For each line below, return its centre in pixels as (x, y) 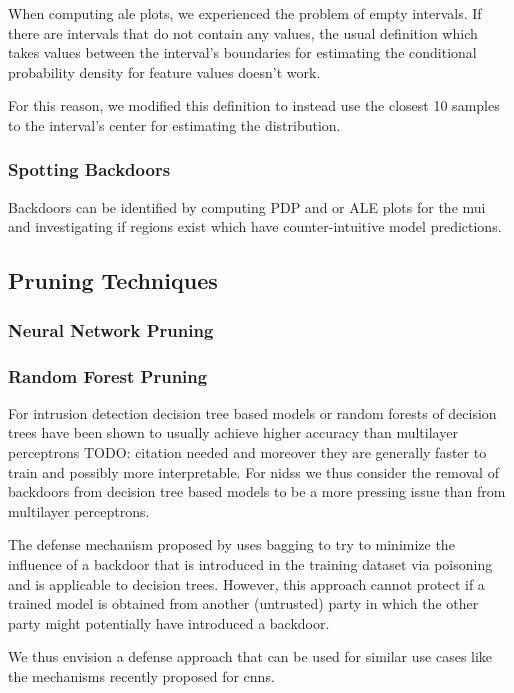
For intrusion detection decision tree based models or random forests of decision (252, 412)
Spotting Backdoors (89, 169)
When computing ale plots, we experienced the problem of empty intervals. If (245, 13)
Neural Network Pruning (111, 329)
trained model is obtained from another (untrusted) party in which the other (243, 603)
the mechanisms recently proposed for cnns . (141, 675)
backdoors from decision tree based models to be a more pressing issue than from (257, 491)
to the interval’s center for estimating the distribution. (174, 124)
